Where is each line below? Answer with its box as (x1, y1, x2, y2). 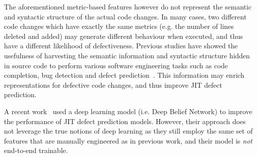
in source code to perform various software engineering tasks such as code (4, 60, 228, 70)
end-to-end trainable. (4, 145, 68, 156)
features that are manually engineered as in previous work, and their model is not (4, 135, 253, 146)
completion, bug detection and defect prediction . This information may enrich (4, 70, 245, 80)
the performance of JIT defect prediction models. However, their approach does (4, 116, 246, 126)
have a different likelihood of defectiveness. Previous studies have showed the (4, 40, 238, 51)
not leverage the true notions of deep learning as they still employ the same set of (4, 126, 253, 136)
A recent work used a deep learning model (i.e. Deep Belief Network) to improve (4, 106, 253, 116)
